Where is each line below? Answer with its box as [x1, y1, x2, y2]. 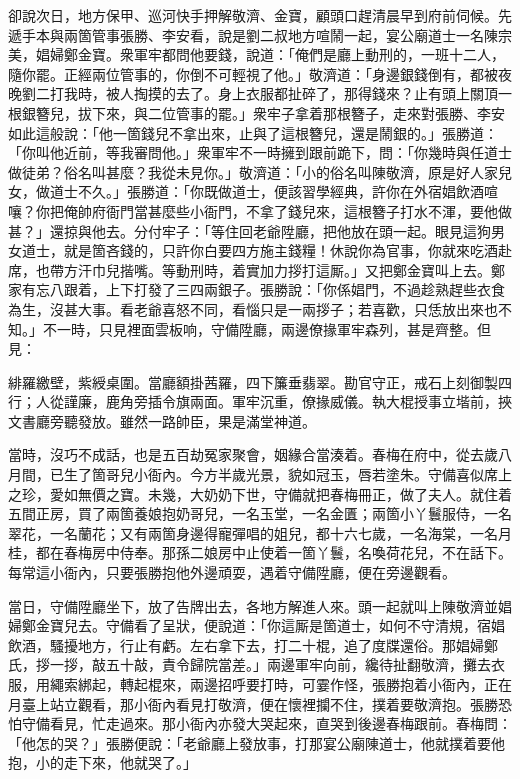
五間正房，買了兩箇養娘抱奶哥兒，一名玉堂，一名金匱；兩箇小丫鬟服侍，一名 [8, 503, 512, 524]
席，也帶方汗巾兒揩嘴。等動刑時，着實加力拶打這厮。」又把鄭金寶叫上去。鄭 [8, 259, 505, 280]
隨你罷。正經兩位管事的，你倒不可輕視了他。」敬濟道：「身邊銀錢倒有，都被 [8, 63, 498, 84]
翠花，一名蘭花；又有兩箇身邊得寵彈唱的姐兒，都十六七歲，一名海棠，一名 [8, 522, 498, 543]
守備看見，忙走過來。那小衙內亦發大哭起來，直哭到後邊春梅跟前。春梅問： [21, 713, 512, 734]
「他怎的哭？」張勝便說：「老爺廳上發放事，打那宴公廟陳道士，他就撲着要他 [8, 732, 505, 753]
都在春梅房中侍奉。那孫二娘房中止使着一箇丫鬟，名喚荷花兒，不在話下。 [35, 542, 512, 563]
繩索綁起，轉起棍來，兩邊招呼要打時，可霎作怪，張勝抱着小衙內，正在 [49, 674, 512, 694]
